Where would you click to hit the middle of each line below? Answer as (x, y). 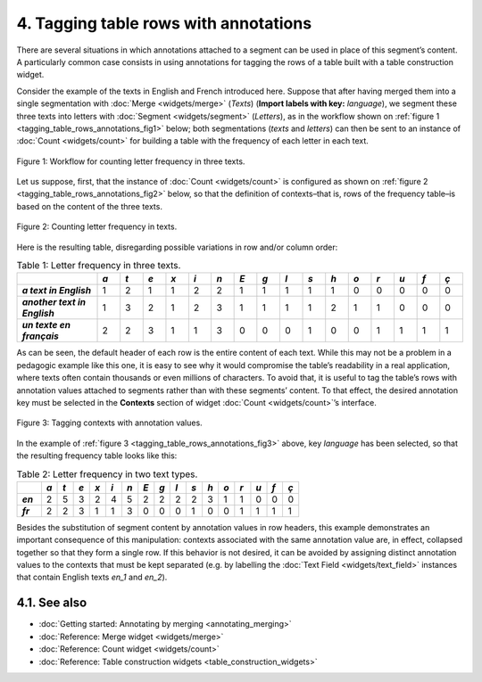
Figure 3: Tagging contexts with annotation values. (109, 423)
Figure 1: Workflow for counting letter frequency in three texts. (131, 161)
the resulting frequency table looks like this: (97, 456)
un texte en (46, 325)
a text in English (57, 291)
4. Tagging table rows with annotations (164, 23)
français (41, 336)
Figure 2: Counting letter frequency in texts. (97, 226)
